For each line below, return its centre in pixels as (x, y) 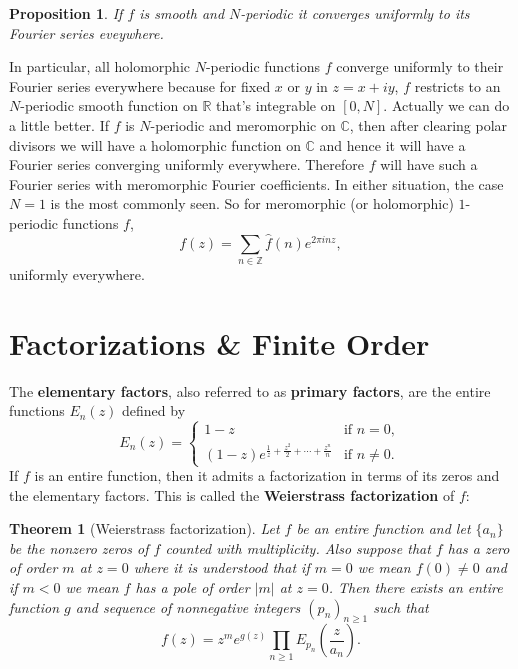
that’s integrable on (276, 105)
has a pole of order (192, 586)
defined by (154, 410)
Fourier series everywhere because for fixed (140, 85)
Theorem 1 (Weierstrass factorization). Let (144, 528)
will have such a (429, 164)
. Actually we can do (446, 105)
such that (401, 606)
